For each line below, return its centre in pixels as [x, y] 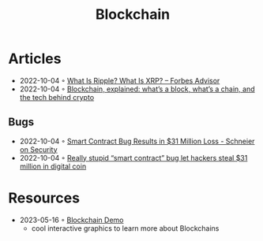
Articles [35, 59]
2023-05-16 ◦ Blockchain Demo [71, 220]
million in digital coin [53, 166]
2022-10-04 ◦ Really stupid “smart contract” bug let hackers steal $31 [133, 158]
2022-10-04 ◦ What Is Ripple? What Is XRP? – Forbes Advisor [120, 80]
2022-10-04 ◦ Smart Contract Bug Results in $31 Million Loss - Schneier [137, 141]
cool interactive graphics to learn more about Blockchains [125, 228]
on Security [38, 149]
